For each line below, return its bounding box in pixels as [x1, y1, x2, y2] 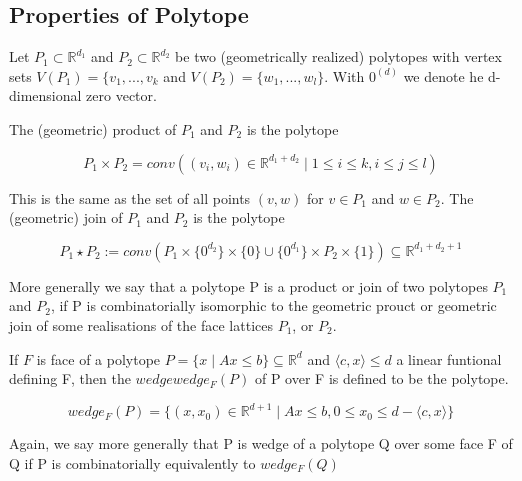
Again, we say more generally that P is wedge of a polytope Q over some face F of [9, 433, 513, 454]
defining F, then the [9, 368, 131, 389]
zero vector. [86, 85, 157, 106]
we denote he [403, 65, 484, 86]
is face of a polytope [36, 348, 161, 369]
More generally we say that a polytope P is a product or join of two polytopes [9, 275, 488, 296]
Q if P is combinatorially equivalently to [9, 452, 256, 473]
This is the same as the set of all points [9, 187, 251, 208]
